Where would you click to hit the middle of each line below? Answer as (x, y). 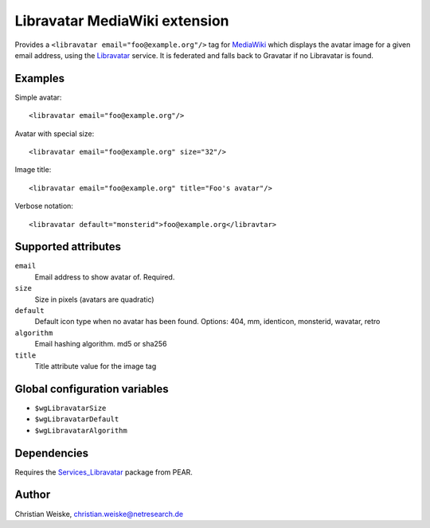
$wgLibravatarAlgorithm (81, 430)
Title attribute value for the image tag (96, 366)
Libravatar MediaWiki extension (122, 21)
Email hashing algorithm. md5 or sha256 (101, 344)
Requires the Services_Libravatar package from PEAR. (104, 472)
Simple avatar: (38, 97)
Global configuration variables (92, 389)
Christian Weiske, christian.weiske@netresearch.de (99, 514)
